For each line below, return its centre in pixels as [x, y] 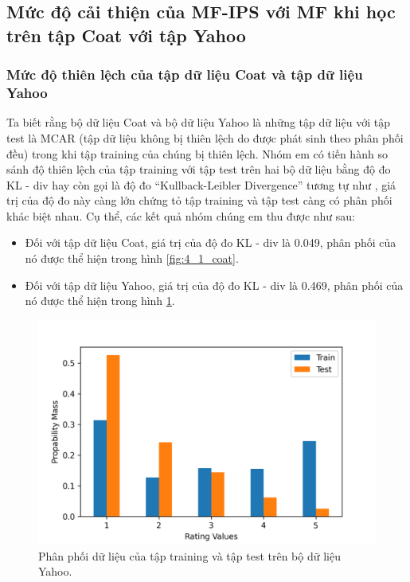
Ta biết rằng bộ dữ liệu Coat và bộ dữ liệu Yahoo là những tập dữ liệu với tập [198, 122]
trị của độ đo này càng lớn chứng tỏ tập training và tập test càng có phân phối [199, 200]
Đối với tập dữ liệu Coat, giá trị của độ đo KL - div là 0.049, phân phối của [211, 242]
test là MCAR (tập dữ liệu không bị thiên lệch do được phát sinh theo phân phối [205, 137]
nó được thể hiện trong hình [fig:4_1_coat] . [132, 258]
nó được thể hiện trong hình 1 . [100, 301]
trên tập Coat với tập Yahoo [126, 35]
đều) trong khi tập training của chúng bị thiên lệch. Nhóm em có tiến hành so [197, 153]
